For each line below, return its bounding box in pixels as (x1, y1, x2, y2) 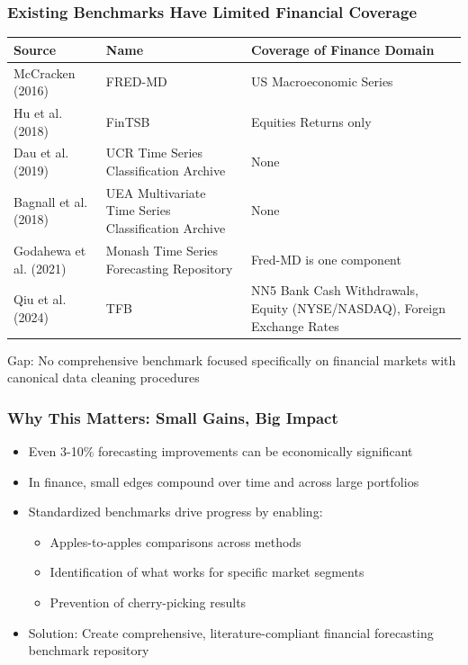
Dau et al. (13, 143, 69, 162)
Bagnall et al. (13, 192, 88, 211)
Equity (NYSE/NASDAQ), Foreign (251, 298, 445, 317)
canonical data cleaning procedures (7, 368, 200, 387)
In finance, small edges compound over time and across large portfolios (28, 472, 419, 490)
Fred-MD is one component (251, 249, 401, 268)
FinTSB (105, 112, 150, 130)
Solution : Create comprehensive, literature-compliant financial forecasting (28, 623, 434, 642)
